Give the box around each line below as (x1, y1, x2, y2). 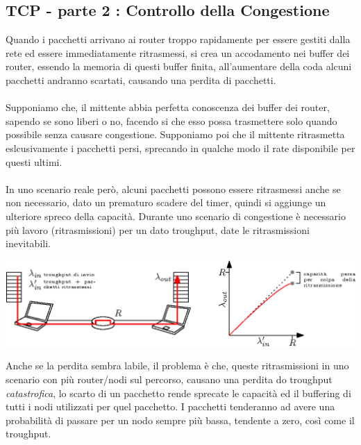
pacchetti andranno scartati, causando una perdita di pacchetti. (6, 72, 276, 87)
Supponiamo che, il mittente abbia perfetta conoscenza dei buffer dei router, (6, 100, 330, 115)
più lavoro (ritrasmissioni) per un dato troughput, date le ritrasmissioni (6, 222, 310, 237)
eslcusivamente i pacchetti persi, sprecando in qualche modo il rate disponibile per (6, 140, 355, 155)
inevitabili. (6, 236, 51, 251)
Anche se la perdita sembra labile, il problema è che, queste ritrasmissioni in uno (6, 358, 349, 373)
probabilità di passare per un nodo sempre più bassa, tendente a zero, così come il (6, 412, 355, 427)
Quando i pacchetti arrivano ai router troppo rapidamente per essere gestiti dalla (6, 32, 351, 47)
